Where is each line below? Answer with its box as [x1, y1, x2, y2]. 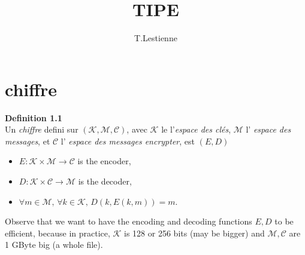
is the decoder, [78, 175, 132, 188]
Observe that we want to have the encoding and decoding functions [5, 215, 252, 228]
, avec [126, 123, 147, 136]
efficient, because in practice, [5, 226, 110, 239]
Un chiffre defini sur [5, 123, 78, 136]
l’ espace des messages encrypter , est [61, 134, 195, 147]
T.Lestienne [134, 32, 177, 44]
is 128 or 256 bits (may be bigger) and [124, 226, 265, 239]
